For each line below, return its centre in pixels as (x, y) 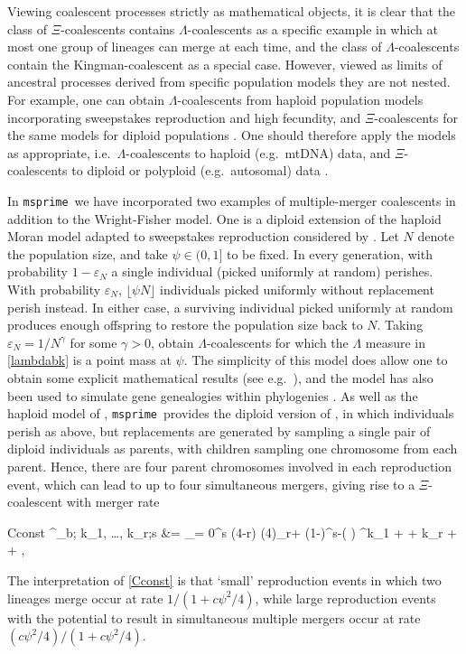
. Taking (400, 325)
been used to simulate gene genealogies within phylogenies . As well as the (213, 395)
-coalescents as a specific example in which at (312, 28)
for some (93, 342)
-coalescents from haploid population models (300, 99)
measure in (396, 342)
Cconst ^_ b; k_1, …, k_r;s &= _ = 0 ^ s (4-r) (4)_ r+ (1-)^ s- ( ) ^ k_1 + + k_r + (232, 532)
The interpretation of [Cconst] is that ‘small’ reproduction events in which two (224, 579)
